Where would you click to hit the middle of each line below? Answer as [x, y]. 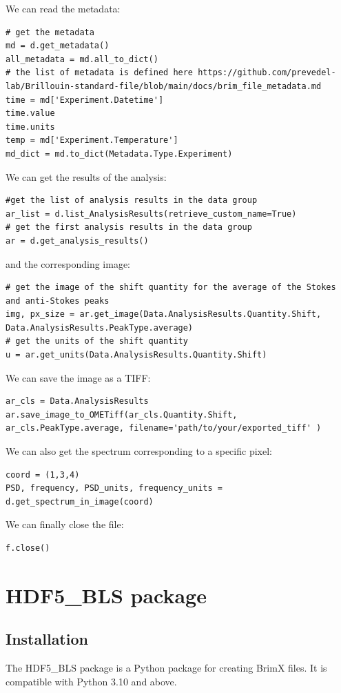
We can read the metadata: [63, 8]
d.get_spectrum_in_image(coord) [80, 501]
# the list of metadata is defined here [100, 73]
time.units [30, 127]
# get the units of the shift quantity [97, 341]
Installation [47, 639]
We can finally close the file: [65, 524]
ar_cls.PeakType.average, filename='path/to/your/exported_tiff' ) [164, 428]
